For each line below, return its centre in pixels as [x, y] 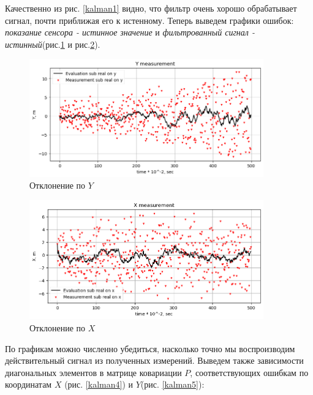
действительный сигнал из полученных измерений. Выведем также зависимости [154, 360]
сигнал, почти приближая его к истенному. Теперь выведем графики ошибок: [149, 20]
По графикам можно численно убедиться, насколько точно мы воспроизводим [150, 348]
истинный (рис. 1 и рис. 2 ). [53, 44]
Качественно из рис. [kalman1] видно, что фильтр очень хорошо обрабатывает [151, 8]
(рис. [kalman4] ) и [99, 384]
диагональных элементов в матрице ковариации [93, 372]
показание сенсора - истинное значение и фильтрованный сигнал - [130, 32]
